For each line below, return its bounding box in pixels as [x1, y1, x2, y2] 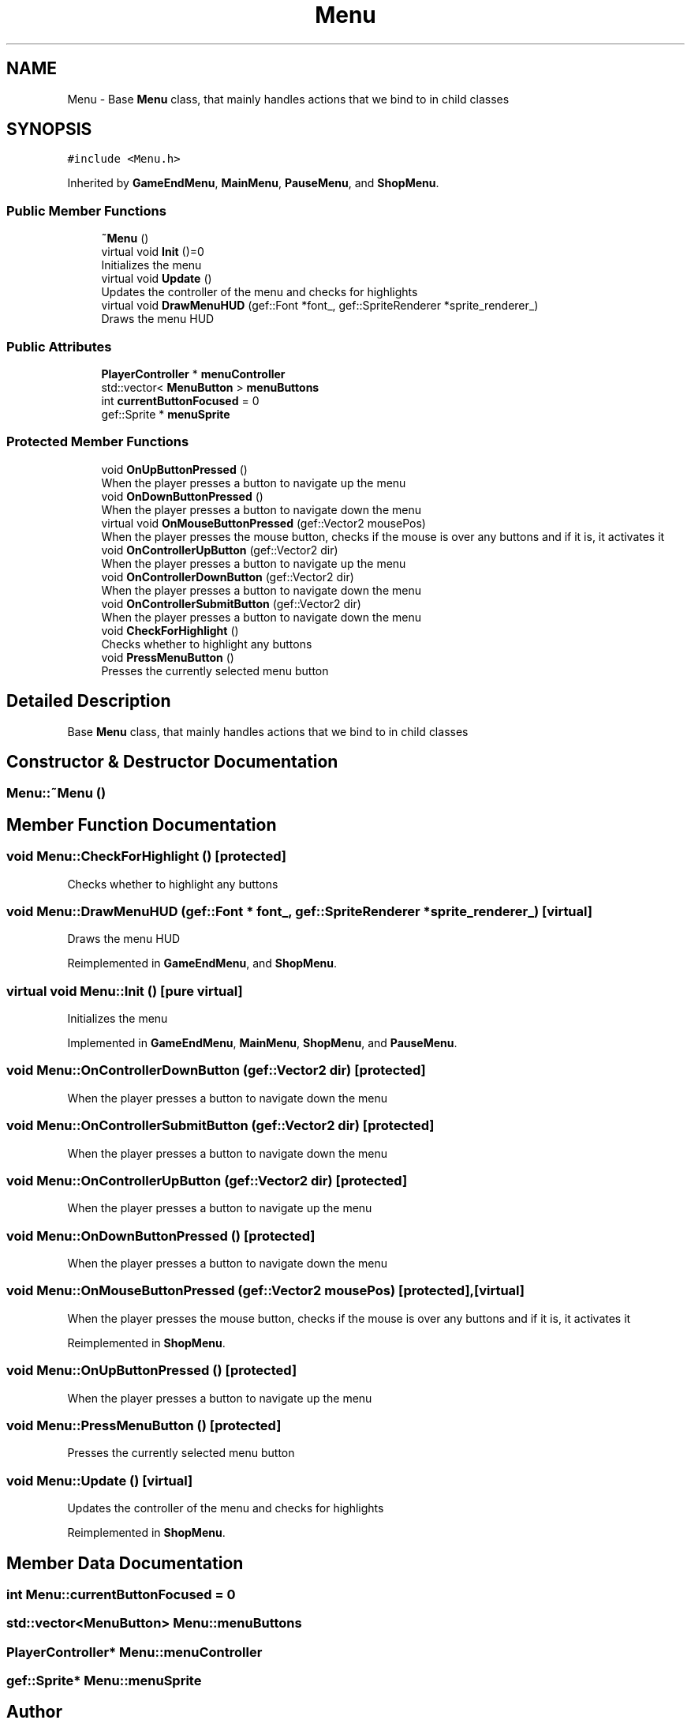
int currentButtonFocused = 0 [101, 393, 260, 407]
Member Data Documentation [6, 1553, 244, 1573]
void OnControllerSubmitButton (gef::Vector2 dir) [101, 596, 361, 610]
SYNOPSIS [6, 119, 92, 140]
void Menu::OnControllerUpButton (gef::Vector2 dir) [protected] [6, 1172, 408, 1189]
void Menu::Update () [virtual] [6, 1472, 193, 1489]
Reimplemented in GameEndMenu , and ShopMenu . [67, 956, 337, 971]
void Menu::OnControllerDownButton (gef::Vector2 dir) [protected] [6, 1062, 426, 1079]
